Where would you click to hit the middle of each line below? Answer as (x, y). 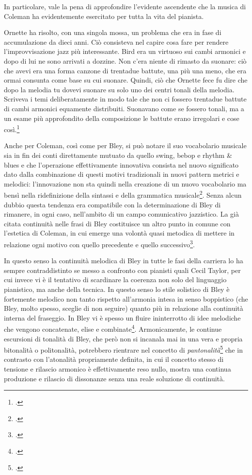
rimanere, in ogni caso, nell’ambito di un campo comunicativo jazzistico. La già (121, 214)
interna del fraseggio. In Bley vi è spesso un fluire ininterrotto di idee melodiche (122, 317)
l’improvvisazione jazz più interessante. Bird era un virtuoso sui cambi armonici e (125, 51)
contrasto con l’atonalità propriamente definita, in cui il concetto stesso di (114, 359)
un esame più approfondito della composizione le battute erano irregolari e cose (122, 118)
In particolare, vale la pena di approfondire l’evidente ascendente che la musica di (125, 6)
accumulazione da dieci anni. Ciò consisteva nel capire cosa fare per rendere (116, 42)
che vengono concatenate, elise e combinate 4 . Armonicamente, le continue (113, 328)
